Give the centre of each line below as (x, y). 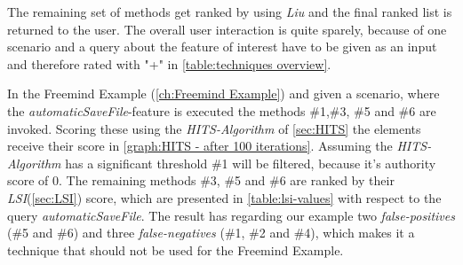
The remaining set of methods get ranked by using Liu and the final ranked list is (230, 12)
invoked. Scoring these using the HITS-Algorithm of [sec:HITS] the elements (214, 128)
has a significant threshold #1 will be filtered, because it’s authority (251, 163)
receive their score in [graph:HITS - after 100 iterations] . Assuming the (200, 146)
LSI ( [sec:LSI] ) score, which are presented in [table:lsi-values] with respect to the (224, 197)
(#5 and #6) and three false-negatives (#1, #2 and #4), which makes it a (211, 233)
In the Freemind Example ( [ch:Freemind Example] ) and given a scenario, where (224, 94)
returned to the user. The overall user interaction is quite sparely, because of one (227, 29)
